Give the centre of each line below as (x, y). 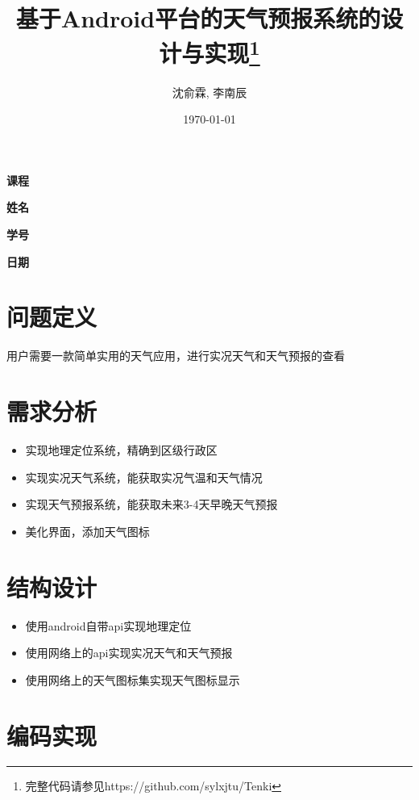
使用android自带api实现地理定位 (108, 625)
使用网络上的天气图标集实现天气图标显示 (133, 679)
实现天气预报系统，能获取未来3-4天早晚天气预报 (151, 504)
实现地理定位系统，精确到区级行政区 (121, 450)
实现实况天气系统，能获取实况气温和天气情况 (144, 477)
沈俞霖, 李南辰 (209, 92)
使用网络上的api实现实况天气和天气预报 (129, 653)
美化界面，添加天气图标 (87, 531)
